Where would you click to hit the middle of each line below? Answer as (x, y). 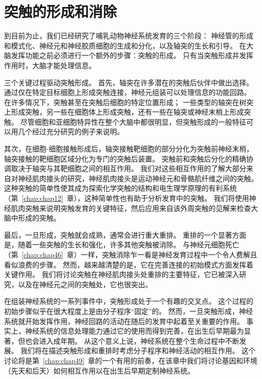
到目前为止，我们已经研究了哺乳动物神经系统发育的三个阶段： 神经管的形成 (129, 36)
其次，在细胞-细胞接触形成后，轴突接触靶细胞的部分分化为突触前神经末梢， (129, 149)
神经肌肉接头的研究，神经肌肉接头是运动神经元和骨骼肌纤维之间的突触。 (138, 178)
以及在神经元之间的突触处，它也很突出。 (85, 284)
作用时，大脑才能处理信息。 (50, 65)
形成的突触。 (39, 218)
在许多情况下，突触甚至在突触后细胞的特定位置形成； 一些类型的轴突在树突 (129, 102)
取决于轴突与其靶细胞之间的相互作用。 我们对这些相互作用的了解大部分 (128, 168)
